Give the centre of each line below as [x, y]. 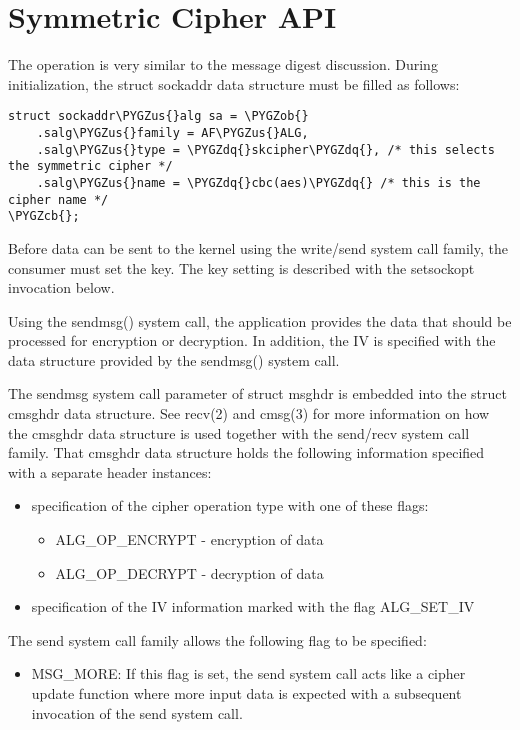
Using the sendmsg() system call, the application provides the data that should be [260, 320]
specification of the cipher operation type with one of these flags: [230, 505]
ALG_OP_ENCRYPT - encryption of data [189, 539]
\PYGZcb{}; [44, 216]
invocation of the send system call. [137, 712]
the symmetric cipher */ [90, 166]
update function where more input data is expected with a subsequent [246, 693]
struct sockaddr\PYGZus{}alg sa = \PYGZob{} [158, 116]
